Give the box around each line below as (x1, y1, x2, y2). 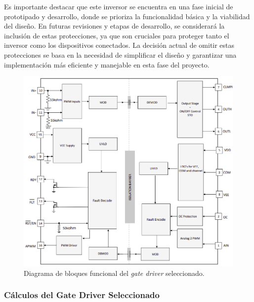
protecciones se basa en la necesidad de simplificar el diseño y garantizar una (4, 49, 237, 60)
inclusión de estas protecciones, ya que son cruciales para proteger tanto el (4, 30, 229, 40)
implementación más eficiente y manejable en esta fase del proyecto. (4, 59, 210, 69)
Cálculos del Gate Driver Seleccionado (4, 289, 160, 301)
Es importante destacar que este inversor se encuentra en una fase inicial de (4, 1, 233, 11)
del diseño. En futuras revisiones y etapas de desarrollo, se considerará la (4, 21, 225, 31)
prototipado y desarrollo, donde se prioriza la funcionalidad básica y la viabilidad (4, 11, 250, 21)
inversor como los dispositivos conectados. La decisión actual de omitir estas (4, 40, 235, 50)
